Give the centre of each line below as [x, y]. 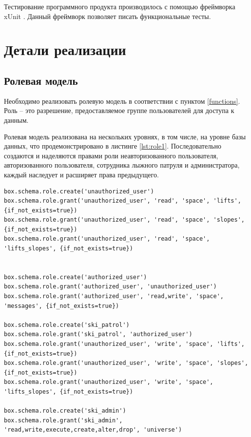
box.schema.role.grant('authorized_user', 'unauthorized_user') [110, 287]
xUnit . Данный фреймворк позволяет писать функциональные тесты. [107, 16]
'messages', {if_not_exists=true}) [62, 306]
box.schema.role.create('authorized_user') [76, 277]
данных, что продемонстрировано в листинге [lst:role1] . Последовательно [113, 146]
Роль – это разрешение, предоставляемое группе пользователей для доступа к [119, 110]
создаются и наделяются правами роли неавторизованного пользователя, [111, 155]
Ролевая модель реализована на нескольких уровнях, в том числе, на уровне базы [125, 136]
